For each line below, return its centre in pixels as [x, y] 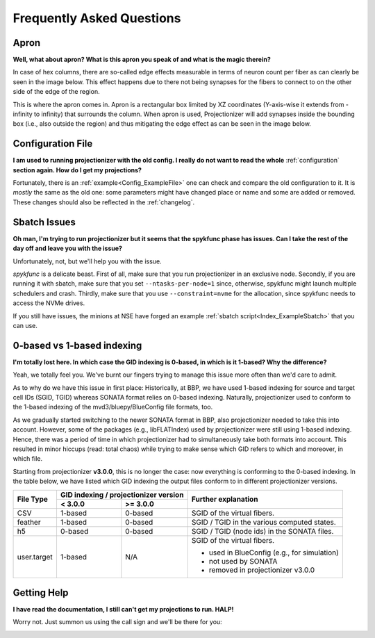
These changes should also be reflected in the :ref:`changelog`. [103, 202]
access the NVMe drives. [49, 303]
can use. [25, 325]
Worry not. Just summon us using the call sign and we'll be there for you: [117, 622]
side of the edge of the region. [56, 92]
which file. [28, 459]
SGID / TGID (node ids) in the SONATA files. [262, 531]
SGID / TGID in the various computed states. [264, 522]
